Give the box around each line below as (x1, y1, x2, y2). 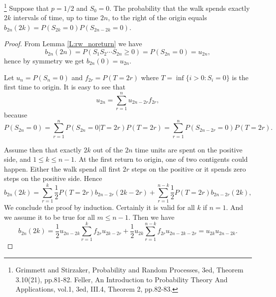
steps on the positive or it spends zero (131, 163, 246, 174)
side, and (4, 154, 31, 164)
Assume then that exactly (4, 144, 82, 154)
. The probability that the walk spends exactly (109, 2, 250, 13)
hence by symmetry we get (4, 56, 85, 66)
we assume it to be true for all (4, 211, 95, 222)
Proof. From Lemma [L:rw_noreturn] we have (4, 38, 142, 49)
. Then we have (128, 211, 175, 222)
